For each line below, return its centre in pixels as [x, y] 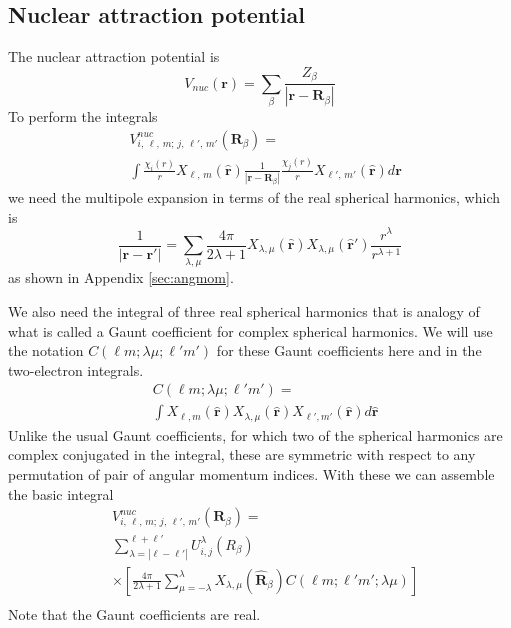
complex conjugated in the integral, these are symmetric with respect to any [242, 454]
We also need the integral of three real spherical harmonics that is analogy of [244, 310]
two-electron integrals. [76, 369]
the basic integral [61, 493]
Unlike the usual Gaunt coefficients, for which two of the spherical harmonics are [255, 434]
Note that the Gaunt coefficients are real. [134, 613]
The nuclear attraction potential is [114, 56]
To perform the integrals [83, 116]
